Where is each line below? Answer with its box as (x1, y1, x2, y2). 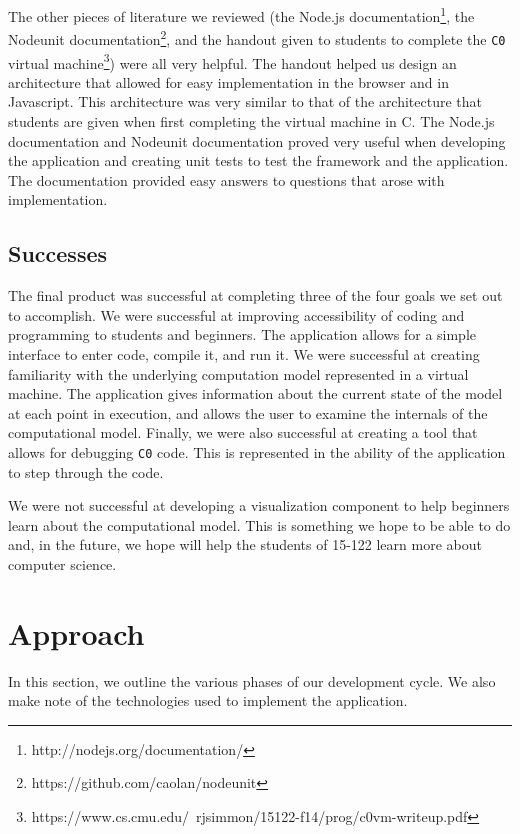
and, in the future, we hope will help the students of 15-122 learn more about (8, 534, 482, 555)
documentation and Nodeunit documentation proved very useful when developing (8, 130, 506, 151)
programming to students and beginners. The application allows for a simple (8, 324, 477, 345)
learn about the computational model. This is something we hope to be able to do (8, 514, 511, 535)
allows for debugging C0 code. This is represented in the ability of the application (8, 441, 506, 462)
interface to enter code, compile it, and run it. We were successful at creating (8, 343, 480, 364)
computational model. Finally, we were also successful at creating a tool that (8, 422, 478, 443)
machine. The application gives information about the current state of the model (8, 383, 503, 404)
